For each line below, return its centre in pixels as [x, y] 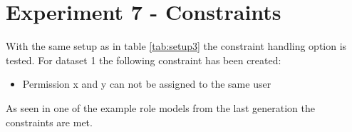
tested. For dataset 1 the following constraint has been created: [144, 60]
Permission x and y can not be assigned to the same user [147, 84]
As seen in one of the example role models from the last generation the [160, 107]
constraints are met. [49, 122]
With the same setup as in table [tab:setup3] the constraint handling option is [176, 46]
